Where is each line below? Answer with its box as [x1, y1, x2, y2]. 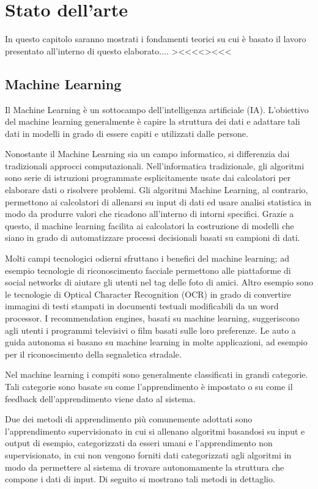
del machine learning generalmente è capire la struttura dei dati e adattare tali [5, 115, 300, 128]
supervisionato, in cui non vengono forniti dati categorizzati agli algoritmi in [5, 448, 292, 461]
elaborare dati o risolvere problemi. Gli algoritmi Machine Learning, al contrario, [5, 183, 308, 196]
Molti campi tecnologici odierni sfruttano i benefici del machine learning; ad [5, 252, 289, 265]
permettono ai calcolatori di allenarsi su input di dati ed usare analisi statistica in [5, 195, 312, 208]
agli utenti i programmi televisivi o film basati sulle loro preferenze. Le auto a [5, 323, 296, 336]
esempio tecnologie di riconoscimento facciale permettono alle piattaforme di [5, 263, 291, 276]
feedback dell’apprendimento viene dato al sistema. [5, 392, 196, 405]
